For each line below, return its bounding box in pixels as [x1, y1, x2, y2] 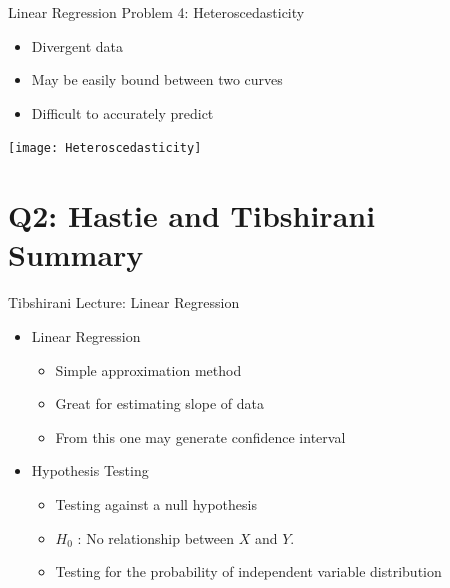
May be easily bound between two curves [31, 69, 283, 90]
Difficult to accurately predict [31, 102, 214, 123]
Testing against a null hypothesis [55, 493, 257, 514]
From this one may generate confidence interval [55, 426, 346, 447]
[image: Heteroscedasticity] [8, 141, 202, 156]
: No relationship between [77, 527, 235, 548]
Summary [8, 234, 144, 275]
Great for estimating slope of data [55, 393, 264, 414]
